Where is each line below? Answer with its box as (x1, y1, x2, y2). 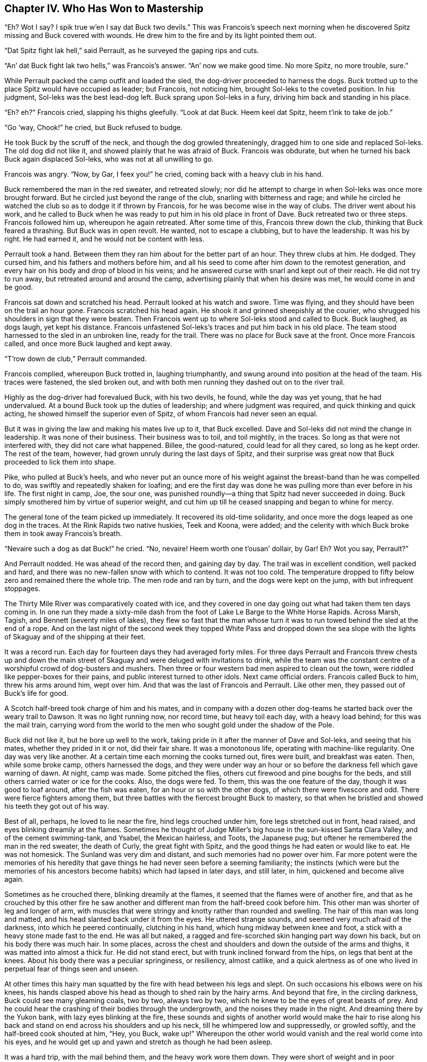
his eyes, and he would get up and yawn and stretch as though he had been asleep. (4, 1038, 273, 1046)
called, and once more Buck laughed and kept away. (4, 339, 172, 348)
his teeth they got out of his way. (4, 802, 109, 811)
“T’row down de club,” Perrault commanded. (4, 354, 147, 363)
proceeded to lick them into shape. (4, 458, 116, 466)
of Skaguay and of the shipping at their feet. (4, 633, 146, 641)
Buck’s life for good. (4, 689, 69, 698)
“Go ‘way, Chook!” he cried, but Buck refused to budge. (4, 123, 183, 132)
